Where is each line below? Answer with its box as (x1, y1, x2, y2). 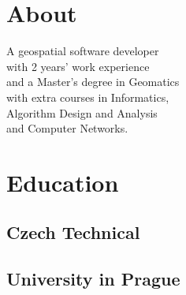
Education (6, 166, 119, 198)
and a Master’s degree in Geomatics (6, 73, 180, 90)
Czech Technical (6, 220, 140, 245)
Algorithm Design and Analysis (6, 104, 158, 121)
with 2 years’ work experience (6, 58, 150, 74)
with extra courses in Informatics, (6, 88, 169, 105)
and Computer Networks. (6, 120, 128, 136)
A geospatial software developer (6, 43, 159, 59)
